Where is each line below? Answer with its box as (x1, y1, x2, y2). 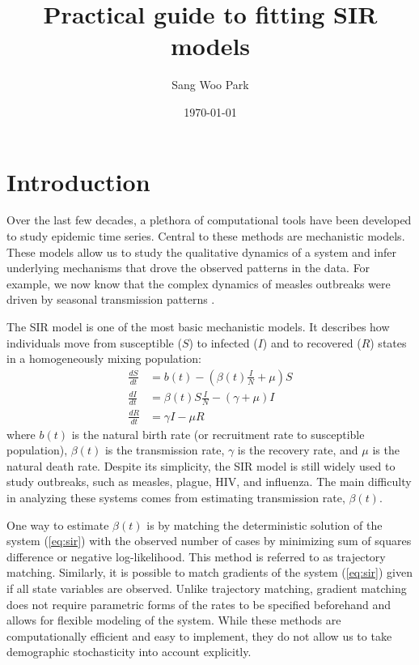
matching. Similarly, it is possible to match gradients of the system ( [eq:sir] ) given (6, 564, 413, 581)
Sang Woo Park (171, 76, 249, 93)
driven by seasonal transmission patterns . (6, 291, 215, 308)
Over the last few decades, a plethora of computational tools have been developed (6, 211, 412, 228)
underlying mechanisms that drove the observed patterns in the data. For (6, 259, 370, 276)
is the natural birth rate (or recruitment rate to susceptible (71, 425, 365, 442)
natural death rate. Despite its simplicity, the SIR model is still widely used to (6, 457, 396, 474)
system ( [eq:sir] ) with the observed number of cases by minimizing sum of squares (6, 532, 412, 549)
